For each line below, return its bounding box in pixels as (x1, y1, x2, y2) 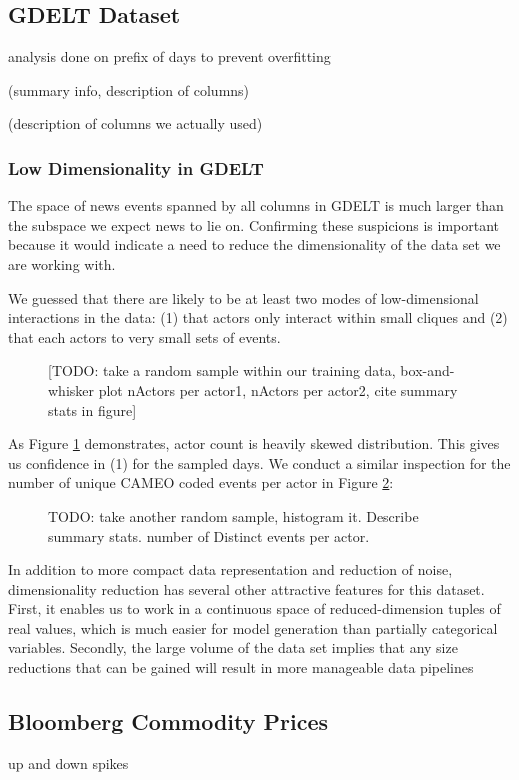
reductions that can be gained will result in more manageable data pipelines (8, 657, 474, 678)
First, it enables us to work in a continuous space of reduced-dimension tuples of (8, 598, 501, 619)
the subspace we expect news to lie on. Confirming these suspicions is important (8, 214, 500, 235)
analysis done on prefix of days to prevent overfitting (8, 46, 331, 67)
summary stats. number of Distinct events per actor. (48, 525, 370, 546)
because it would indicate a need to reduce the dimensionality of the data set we (8, 234, 501, 255)
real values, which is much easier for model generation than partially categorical (8, 617, 498, 638)
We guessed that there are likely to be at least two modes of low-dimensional (8, 287, 479, 308)
